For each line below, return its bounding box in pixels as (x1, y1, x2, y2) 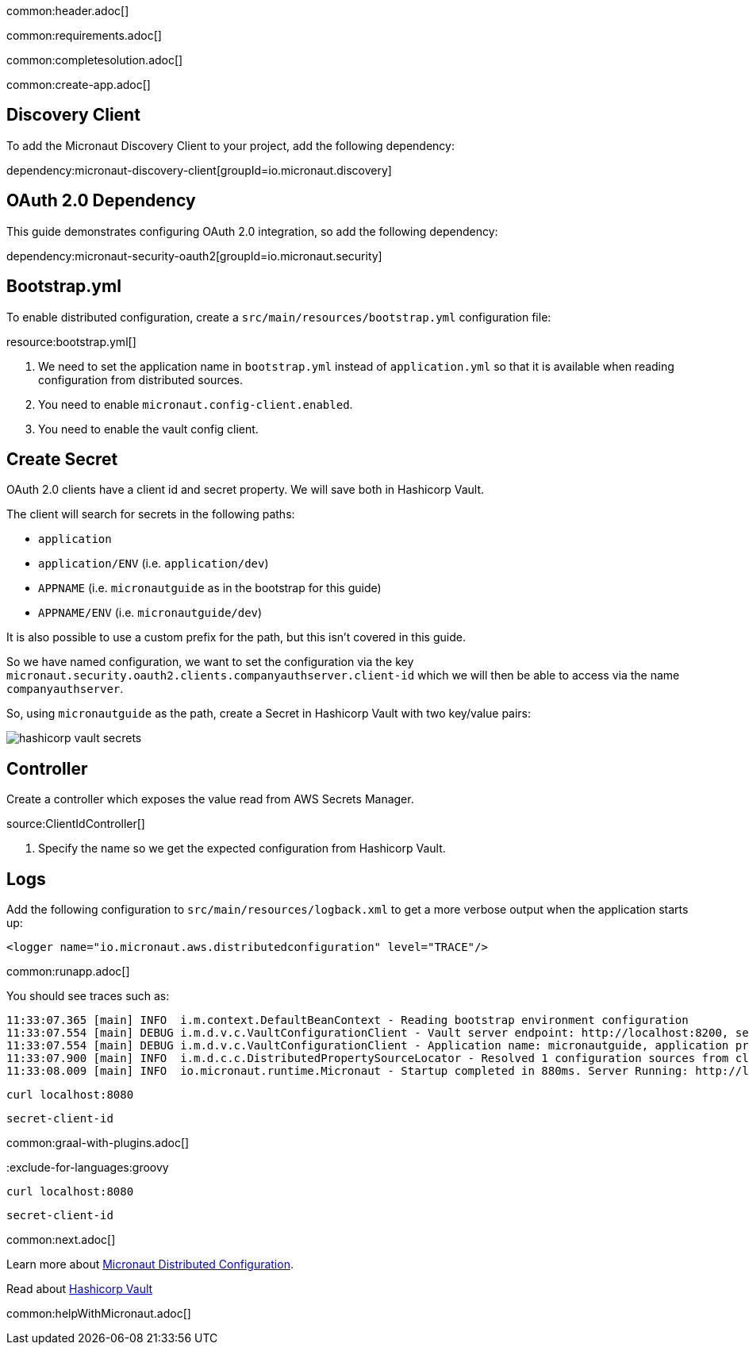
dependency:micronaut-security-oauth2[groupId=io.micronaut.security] (6, 248, 382, 263)
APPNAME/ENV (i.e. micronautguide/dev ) (38, 606, 263, 620)
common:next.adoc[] (6, 1233, 116, 1247)
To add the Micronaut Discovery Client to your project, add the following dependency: (6, 138, 455, 152)
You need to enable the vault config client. (38, 421, 259, 436)
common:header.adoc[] (6, 4, 129, 17)
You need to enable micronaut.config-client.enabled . (38, 397, 353, 411)
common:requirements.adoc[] (6, 29, 162, 42)
